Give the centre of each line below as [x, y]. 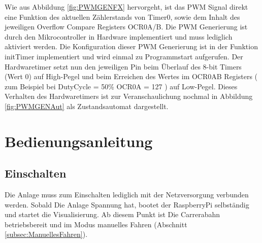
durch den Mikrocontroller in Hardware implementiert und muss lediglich [119, 36]
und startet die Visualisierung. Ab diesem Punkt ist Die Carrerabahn [112, 214]
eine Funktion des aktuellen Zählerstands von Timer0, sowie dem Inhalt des [122, 16]
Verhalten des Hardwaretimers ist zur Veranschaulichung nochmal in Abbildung [129, 96]
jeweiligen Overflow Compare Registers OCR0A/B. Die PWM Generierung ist [126, 27]
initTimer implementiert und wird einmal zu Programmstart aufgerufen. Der [124, 56]
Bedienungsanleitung [79, 141]
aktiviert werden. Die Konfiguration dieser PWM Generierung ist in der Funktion [131, 46]
